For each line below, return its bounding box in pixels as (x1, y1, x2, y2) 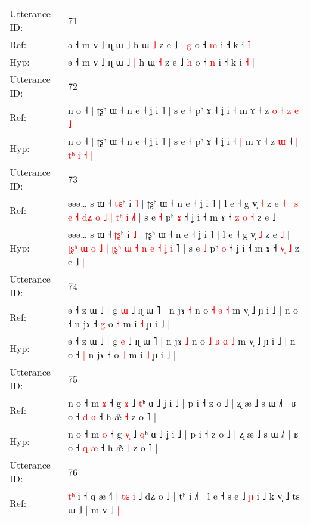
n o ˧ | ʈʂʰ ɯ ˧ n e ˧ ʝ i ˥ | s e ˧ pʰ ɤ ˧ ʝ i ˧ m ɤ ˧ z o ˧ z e (67, 103, 299, 117)
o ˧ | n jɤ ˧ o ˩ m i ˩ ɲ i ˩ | (67, 348, 176, 361)
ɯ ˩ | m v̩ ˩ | (67, 503, 120, 516)
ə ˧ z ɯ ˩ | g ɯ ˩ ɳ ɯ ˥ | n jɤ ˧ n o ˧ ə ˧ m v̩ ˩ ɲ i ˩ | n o (67, 303, 299, 317)
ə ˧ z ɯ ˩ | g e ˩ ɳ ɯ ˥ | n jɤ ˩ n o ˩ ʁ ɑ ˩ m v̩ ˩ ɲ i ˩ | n (67, 334, 296, 348)
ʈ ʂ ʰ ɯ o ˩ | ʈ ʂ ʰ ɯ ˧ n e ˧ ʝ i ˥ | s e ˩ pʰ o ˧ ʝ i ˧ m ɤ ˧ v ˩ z (67, 241, 299, 255)
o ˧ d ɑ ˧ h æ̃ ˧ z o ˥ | (67, 410, 157, 423)
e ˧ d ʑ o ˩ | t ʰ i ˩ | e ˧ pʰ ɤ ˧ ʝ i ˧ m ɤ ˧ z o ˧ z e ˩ (67, 210, 276, 224)
